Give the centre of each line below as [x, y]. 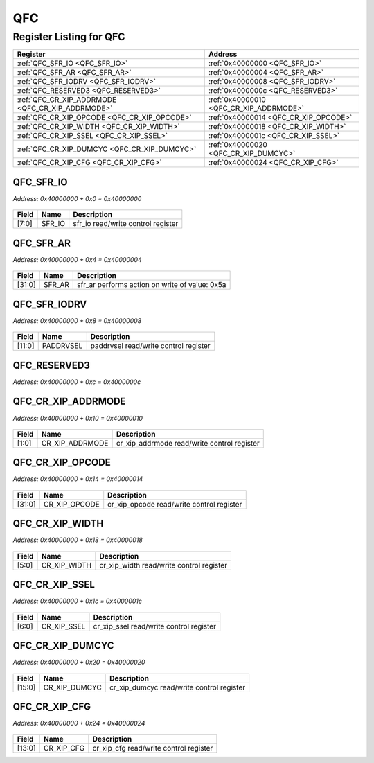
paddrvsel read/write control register [150, 346]
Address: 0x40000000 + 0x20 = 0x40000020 [79, 663]
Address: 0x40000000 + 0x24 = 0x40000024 [79, 723]
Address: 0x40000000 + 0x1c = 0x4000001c [77, 601]
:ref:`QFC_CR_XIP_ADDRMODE [67, 100]
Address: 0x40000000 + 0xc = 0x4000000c [77, 382]
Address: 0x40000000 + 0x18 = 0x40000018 [78, 540]
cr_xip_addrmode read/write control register [188, 443]
